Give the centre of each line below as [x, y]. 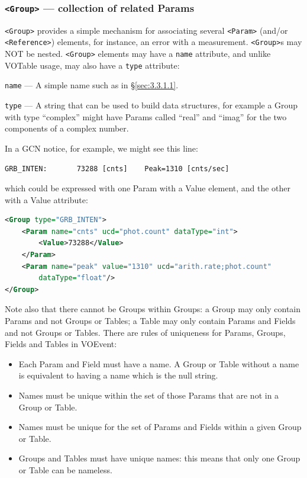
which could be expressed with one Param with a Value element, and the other [148, 188]
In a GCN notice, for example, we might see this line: [101, 148]
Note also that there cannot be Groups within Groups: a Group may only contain [153, 309]
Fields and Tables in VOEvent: [61, 344]
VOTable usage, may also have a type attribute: [92, 65]
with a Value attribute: [46, 199]
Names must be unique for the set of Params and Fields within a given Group [160, 427]
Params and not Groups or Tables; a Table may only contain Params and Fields [150, 321]
